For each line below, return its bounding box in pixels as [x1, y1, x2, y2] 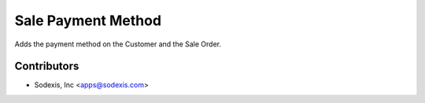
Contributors [14, 60, 79, 73]
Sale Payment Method [14, 12, 161, 29]
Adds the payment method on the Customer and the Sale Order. [14, 39, 222, 49]
